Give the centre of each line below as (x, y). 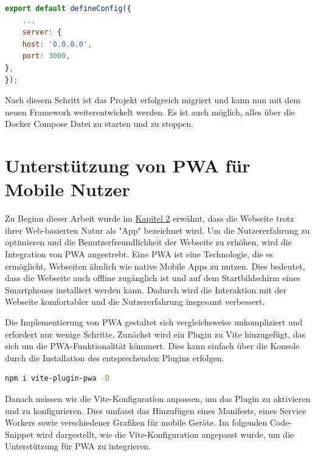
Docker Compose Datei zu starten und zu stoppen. (99, 124)
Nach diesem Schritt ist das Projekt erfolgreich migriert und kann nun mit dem (153, 100)
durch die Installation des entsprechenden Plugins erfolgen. (115, 357)
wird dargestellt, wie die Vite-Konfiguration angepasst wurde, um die (165, 434)
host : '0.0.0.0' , (57, 44)
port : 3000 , (46, 56)
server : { (42, 32)
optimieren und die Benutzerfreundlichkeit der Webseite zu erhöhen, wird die (148, 242)
